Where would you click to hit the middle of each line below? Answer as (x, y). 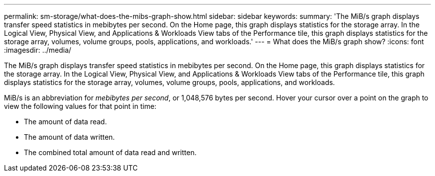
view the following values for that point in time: (80, 106)
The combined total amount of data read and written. (110, 152)
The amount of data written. (70, 137)
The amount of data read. (66, 122)
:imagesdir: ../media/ (38, 50)
